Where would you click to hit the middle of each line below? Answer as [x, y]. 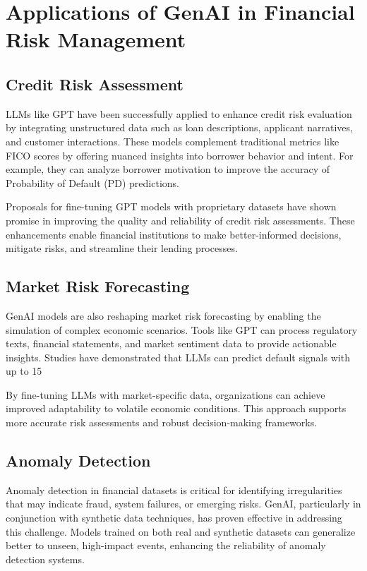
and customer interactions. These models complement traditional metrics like [173, 141]
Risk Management [96, 39]
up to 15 [24, 371]
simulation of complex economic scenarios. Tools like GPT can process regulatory [182, 329]
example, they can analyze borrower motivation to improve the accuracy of [168, 169]
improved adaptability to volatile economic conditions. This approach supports [176, 408]
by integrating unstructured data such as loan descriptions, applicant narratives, [179, 127]
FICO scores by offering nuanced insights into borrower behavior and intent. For [180, 155]
